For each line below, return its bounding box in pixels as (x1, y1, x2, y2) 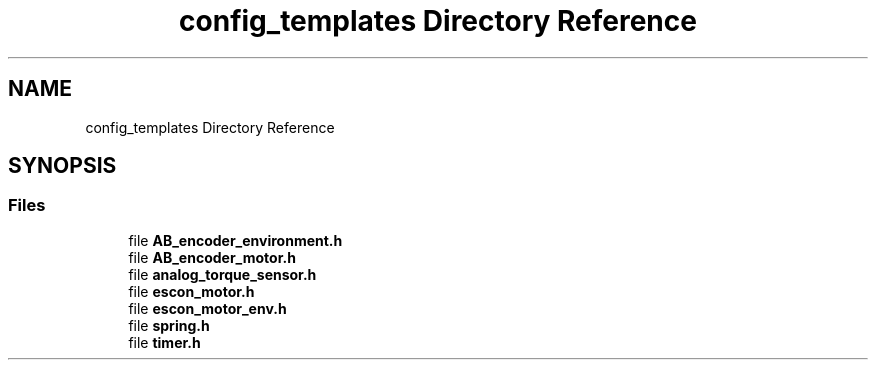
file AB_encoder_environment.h (128, 231, 343, 249)
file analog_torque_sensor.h (128, 265, 317, 283)
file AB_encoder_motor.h (128, 248, 296, 266)
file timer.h (128, 333, 201, 351)
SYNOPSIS (8, 153, 117, 179)
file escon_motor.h (128, 282, 255, 300)
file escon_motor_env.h (128, 299, 287, 317)
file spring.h (128, 316, 210, 334)
